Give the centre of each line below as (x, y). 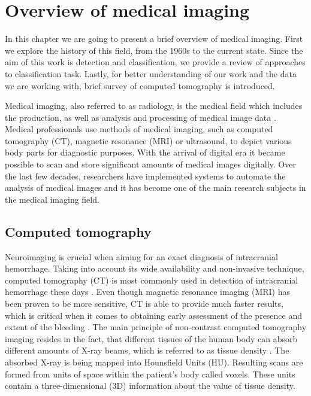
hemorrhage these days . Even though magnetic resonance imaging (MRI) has (148, 292)
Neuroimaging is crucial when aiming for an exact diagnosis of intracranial (141, 256)
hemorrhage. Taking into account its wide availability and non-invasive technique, (155, 268)
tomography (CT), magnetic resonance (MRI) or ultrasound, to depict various (148, 140)
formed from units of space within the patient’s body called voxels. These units (150, 374)
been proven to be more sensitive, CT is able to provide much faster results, (144, 304)
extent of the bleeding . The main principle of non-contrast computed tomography (156, 327)
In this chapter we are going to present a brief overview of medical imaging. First (154, 39)
